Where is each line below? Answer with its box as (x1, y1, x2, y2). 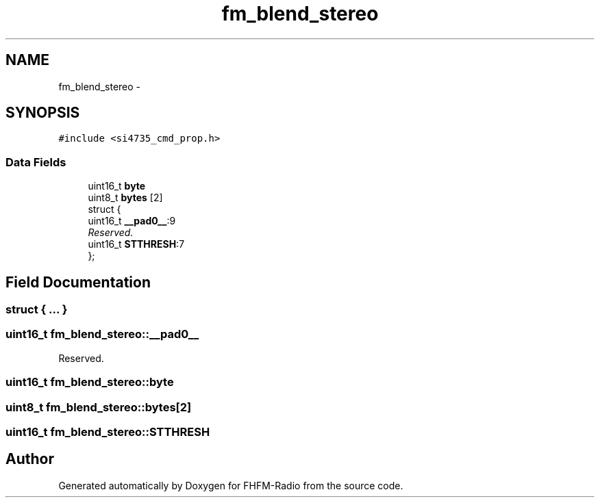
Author (5, 450, 54, 468)
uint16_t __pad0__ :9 (88, 215, 176, 227)
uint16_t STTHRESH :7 (88, 238, 185, 250)
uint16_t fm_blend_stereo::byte (5, 375, 174, 389)
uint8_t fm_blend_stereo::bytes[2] (5, 400, 192, 414)
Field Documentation (5, 273, 151, 291)
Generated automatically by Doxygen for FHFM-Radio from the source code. (58, 479, 403, 491)
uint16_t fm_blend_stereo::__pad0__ (5, 327, 199, 341)
